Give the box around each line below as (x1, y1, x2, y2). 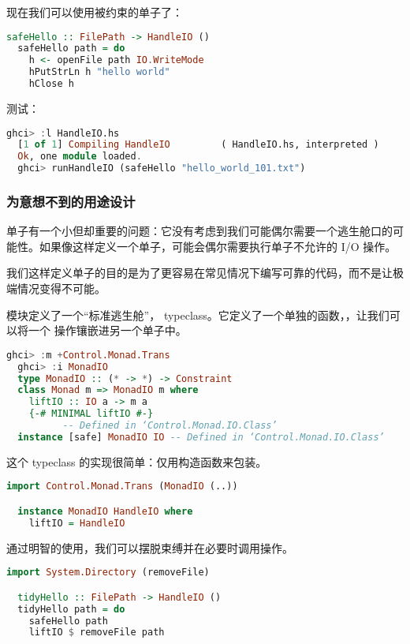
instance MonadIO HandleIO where (17, 505, 193, 517)
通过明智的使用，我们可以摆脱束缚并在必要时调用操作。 (6, 539, 293, 556)
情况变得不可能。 (17, 280, 106, 297)
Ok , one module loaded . (17, 151, 142, 163)
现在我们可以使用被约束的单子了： (6, 4, 183, 20)
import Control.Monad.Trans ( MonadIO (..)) (6, 481, 238, 492)
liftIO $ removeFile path (28, 627, 165, 638)
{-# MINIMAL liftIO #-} (28, 408, 154, 420)
